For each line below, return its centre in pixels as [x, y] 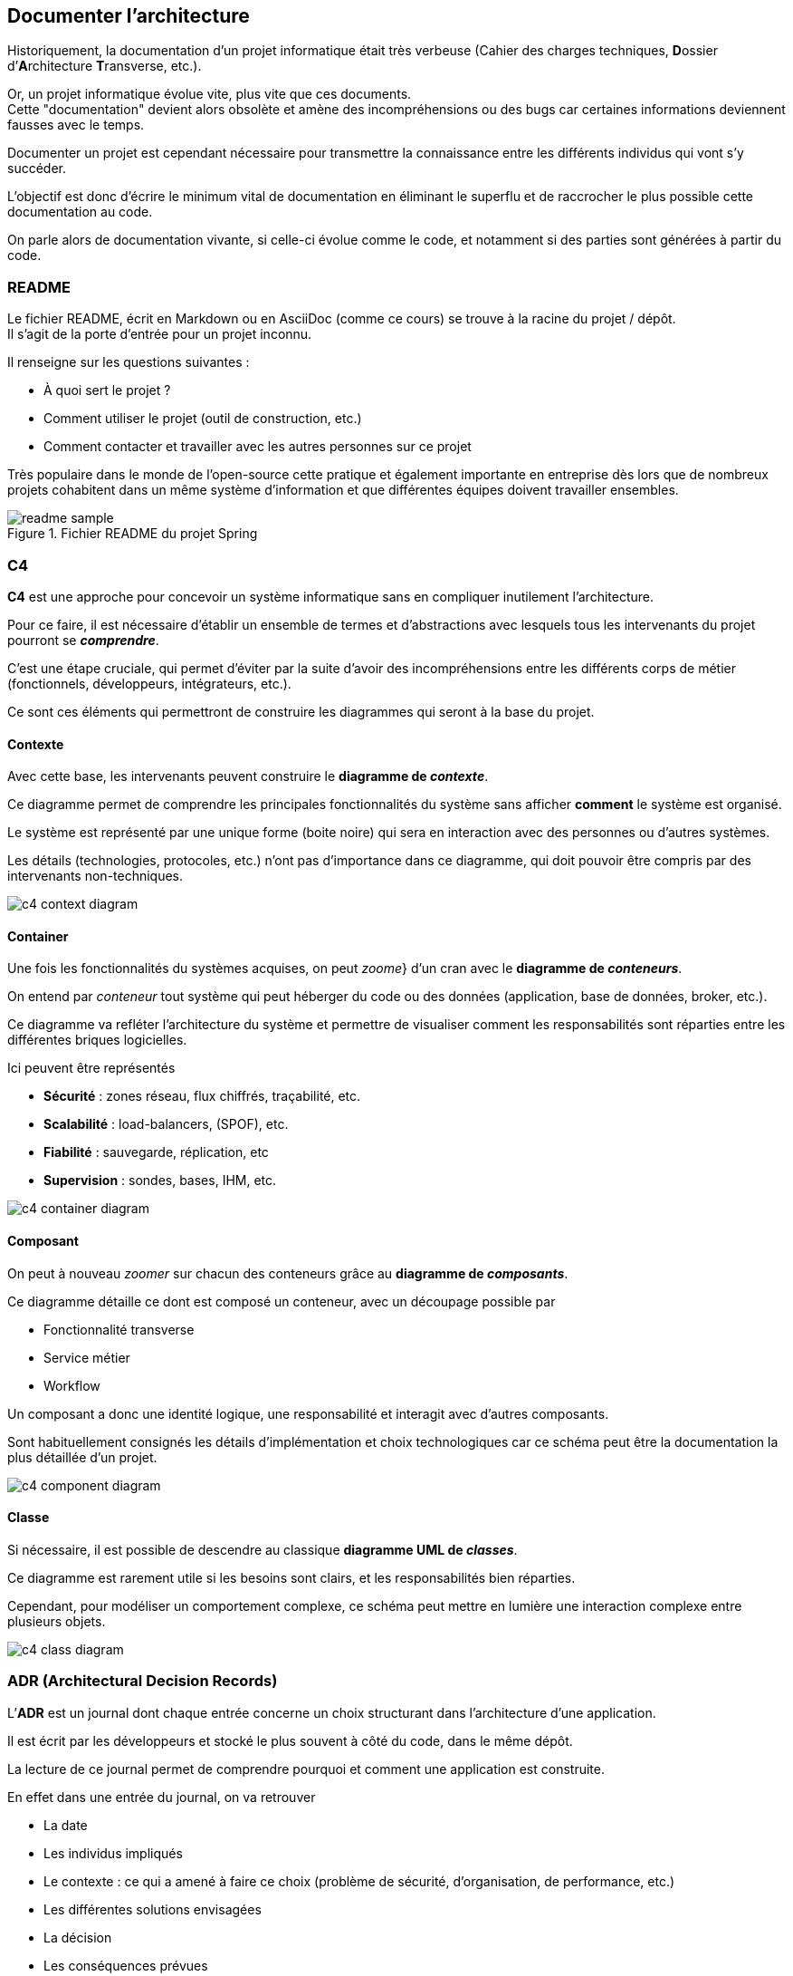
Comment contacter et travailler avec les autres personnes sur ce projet [258, 447]
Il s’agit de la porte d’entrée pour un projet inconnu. [160, 334]
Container [38, 936]
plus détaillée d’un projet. [82, 1457]
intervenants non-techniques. [96, 876]
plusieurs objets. [57, 1621]
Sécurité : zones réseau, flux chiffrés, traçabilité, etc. [202, 1096]
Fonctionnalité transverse [119, 1329]
